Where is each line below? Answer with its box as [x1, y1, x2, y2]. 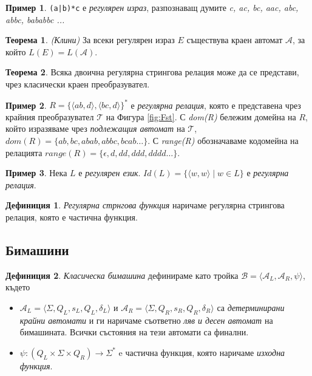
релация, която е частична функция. [5, 210, 138, 223]
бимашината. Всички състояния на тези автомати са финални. [19, 326, 249, 338]
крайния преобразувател [5, 110, 94, 123]
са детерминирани [217, 301, 285, 313]
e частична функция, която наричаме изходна [118, 346, 285, 358]
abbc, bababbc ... [5, 13, 65, 26]
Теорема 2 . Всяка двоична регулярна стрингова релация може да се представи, [5, 66, 299, 78]
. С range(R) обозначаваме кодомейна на [148, 134, 299, 146]
